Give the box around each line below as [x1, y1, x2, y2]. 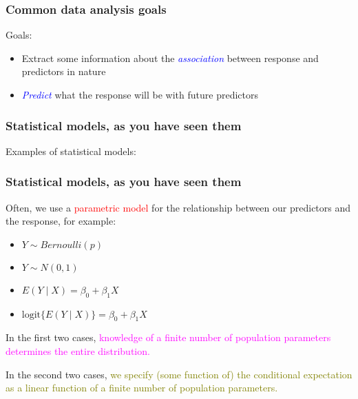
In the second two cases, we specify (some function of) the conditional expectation [6, 367, 352, 381]
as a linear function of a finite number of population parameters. [6, 380, 278, 395]
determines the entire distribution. [6, 344, 150, 358]
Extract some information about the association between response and [21, 50, 319, 65]
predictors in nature [21, 64, 106, 79]
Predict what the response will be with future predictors [21, 88, 258, 101]
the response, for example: [6, 214, 116, 228]
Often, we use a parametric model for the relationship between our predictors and [6, 200, 351, 214]
